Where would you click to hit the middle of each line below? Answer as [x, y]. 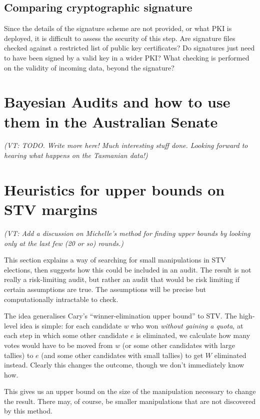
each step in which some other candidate [66, 335]
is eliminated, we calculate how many [193, 335]
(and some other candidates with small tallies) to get [122, 355]
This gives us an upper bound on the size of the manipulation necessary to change [130, 391]
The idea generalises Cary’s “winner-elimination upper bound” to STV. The [120, 316]
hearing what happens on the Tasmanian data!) [76, 155]
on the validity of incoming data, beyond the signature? [89, 67]
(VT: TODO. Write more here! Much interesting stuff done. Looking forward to [126, 145]
